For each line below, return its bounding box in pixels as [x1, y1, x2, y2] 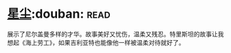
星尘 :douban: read [7, 6, 111, 22]
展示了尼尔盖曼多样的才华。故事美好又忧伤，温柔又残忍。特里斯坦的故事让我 [7, 30, 224, 38]
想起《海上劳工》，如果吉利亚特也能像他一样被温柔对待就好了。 [7, 38, 185, 46]
